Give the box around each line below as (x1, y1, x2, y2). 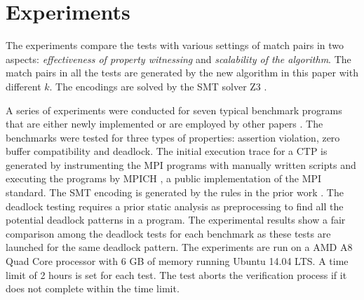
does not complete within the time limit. (6, 281, 180, 296)
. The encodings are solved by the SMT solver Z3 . (49, 79, 267, 93)
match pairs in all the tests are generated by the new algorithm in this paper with (6, 65, 358, 80)
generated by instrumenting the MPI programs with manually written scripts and (6, 157, 356, 172)
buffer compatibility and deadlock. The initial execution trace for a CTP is (6, 144, 328, 158)
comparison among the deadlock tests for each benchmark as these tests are (6, 226, 331, 240)
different (6, 79, 41, 93)
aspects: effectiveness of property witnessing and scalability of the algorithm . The (6, 51, 351, 66)
